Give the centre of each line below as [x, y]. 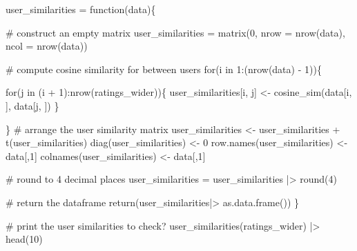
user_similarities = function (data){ [81, 9]
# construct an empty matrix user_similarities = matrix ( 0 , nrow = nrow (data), [175, 32]
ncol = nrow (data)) [47, 46]
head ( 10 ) [24, 239]
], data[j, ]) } [32, 105]
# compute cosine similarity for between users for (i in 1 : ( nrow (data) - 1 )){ [164, 69]
